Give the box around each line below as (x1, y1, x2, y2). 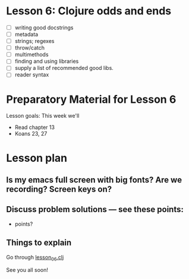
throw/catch (14, 44, 45, 51)
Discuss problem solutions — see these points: (6, 204, 184, 214)
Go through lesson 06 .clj (6, 253, 64, 262)
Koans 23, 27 (14, 130, 48, 137)
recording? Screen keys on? (6, 184, 112, 194)
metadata (14, 31, 39, 38)
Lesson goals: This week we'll (6, 112, 80, 119)
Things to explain (6, 238, 72, 248)
